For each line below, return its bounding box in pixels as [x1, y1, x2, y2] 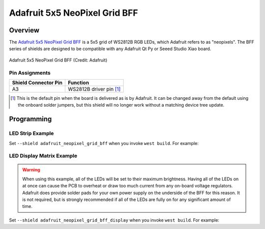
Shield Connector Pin [12, 79, 63, 86]
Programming [9, 115, 52, 123]
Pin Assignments [9, 69, 51, 76]
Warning [22, 167, 40, 173]
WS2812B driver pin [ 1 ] [68, 86, 121, 92]
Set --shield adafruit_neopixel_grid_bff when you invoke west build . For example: [9, 140, 199, 146]
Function [68, 79, 89, 86]
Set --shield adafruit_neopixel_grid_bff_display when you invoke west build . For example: [9, 217, 219, 223]
